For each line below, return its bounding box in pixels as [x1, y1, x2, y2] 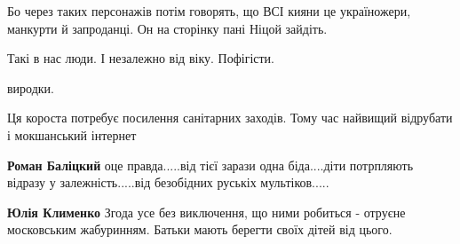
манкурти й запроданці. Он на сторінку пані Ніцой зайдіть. [7, 19, 328, 37]
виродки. [7, 78, 55, 97]
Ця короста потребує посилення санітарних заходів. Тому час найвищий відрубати [7, 108, 453, 127]
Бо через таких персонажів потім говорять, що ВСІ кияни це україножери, [7, 2, 411, 20]
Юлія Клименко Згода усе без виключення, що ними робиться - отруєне [7, 202, 406, 221]
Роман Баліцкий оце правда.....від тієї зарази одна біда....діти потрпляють [7, 155, 414, 174]
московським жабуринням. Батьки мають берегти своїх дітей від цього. [7, 220, 393, 239]
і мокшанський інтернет [7, 125, 137, 144]
